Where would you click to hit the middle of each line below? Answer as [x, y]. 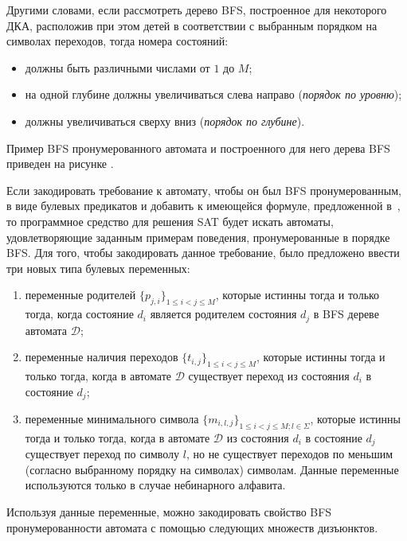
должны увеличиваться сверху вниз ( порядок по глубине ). [165, 121]
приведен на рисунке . [60, 163]
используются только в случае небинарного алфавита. [155, 485]
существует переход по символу [102, 454]
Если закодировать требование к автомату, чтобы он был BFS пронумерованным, [204, 190]
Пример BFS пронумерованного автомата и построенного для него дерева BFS [198, 148]
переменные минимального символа [112, 418]
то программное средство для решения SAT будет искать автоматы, [170, 221]
